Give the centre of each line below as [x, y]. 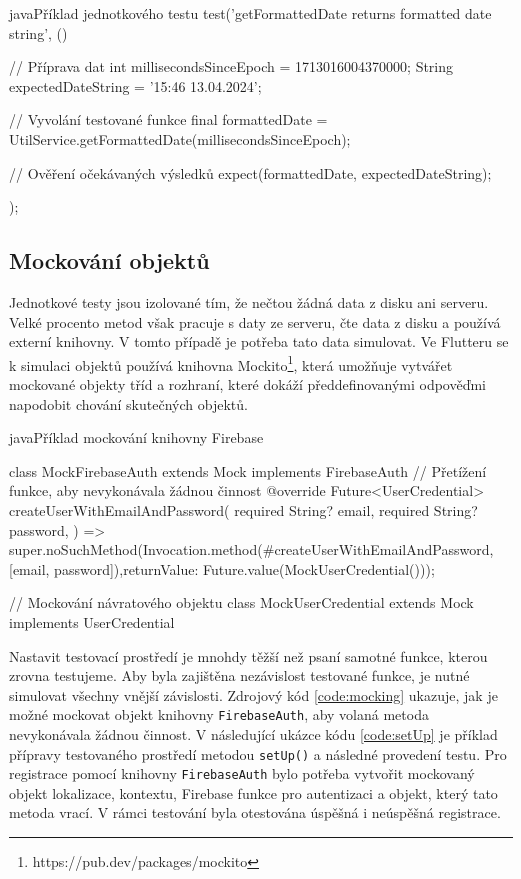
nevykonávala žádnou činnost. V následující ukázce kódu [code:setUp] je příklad [253, 733]
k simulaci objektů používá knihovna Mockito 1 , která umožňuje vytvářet [231, 363]
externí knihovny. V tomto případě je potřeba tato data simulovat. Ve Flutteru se [259, 341]
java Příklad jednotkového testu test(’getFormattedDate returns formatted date [250, 13]
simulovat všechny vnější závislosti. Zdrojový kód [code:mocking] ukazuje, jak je [253, 694]
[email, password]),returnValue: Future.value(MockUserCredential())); [222, 568]
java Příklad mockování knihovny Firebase [136, 437]
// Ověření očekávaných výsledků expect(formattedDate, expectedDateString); [250, 172]
